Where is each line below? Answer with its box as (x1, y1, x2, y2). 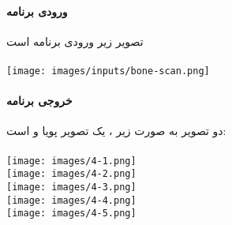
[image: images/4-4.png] (6, 194, 137, 206)
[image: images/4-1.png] (6, 155, 137, 167)
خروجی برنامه (6, 92, 73, 109)
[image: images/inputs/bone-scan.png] (6, 65, 210, 77)
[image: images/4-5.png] (6, 208, 137, 219)
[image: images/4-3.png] (6, 181, 137, 193)
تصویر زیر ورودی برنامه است (6, 32, 144, 49)
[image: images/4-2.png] (6, 168, 137, 180)
